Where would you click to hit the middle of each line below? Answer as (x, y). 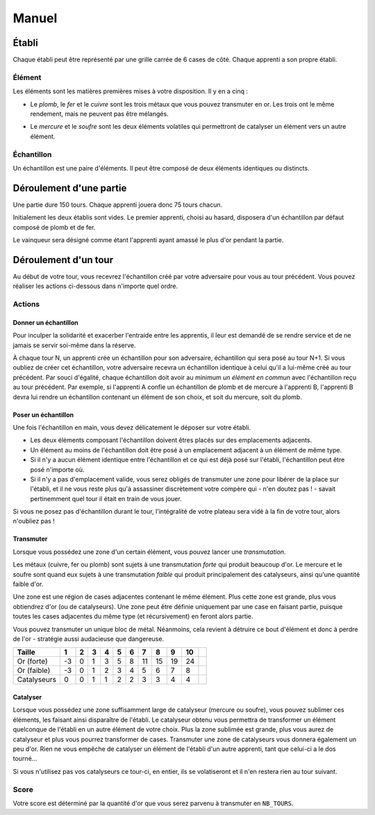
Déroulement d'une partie (70, 188)
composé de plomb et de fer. (54, 227)
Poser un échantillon (43, 415)
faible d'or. (28, 584)
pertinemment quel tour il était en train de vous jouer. (106, 498)
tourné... (25, 759)
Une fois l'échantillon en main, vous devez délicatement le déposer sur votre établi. (132, 427)
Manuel (35, 18)
